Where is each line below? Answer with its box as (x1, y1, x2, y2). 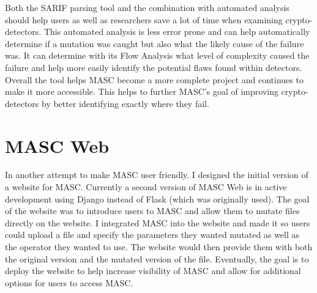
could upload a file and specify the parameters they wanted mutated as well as (5, 228, 300, 241)
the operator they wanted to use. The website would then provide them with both (5, 240, 313, 253)
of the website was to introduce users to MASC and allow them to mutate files (5, 204, 300, 217)
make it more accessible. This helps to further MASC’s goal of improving (5, 85, 278, 98)
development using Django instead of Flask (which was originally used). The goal (5, 192, 310, 205)
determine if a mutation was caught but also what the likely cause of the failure (5, 37, 304, 50)
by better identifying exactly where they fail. (41, 97, 209, 109)
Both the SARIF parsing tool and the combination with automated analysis (5, 1, 289, 13)
